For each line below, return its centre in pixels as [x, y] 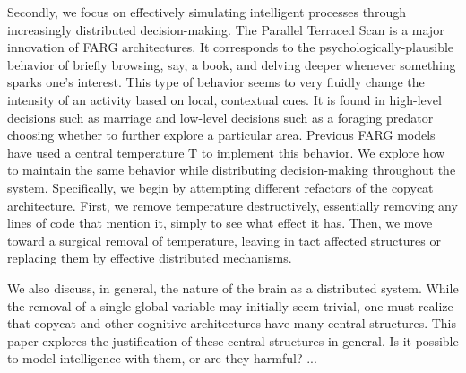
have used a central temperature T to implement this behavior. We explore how [226, 152]
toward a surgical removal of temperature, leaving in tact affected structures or [224, 240]
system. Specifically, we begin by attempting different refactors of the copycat [220, 187]
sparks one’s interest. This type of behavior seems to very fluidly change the [216, 82]
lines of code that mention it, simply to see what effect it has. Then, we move [220, 223]
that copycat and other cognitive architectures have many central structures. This [232, 323]
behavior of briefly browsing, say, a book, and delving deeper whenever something [232, 64]
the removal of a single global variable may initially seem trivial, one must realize [230, 305]
